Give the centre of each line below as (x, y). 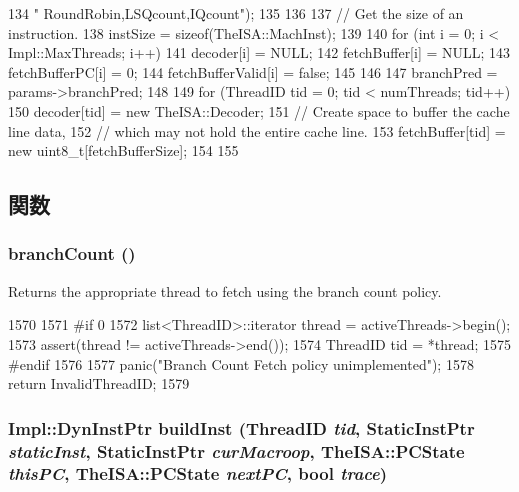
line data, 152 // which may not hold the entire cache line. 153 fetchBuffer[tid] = (257, 130)
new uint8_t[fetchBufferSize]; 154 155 (123, 150)
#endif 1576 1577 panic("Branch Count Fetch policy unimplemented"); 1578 (241, 363)
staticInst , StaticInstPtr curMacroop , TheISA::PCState (236, 450)
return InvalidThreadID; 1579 (99, 383)
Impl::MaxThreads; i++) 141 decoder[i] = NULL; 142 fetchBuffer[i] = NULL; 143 (259, 52)
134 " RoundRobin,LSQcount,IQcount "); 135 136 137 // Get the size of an (236, 13)
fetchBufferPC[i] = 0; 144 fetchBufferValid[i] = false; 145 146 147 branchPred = (253, 71)
